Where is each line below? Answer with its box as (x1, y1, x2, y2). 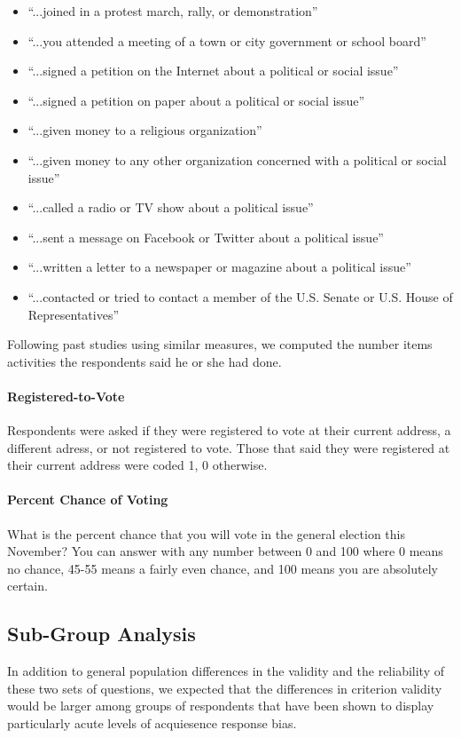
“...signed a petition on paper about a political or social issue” (27, 91, 364, 109)
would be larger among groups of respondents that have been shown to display (7, 696, 434, 715)
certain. (7, 576, 48, 595)
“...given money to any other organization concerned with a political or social (27, 150, 447, 169)
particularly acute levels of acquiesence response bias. (7, 714, 297, 733)
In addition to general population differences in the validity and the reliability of (7, 662, 444, 680)
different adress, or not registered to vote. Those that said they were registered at (7, 438, 450, 456)
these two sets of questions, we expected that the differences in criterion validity (7, 678, 442, 697)
